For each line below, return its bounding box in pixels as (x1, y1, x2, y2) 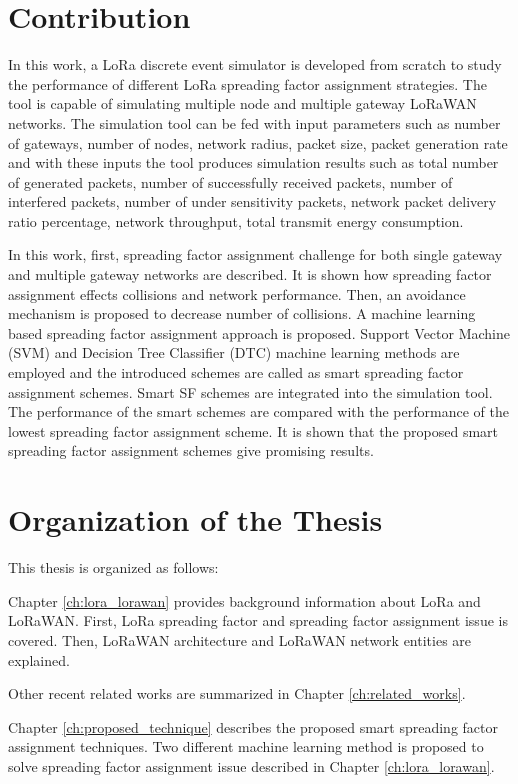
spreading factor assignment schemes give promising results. (8, 440, 374, 461)
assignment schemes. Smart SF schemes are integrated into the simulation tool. (8, 381, 493, 402)
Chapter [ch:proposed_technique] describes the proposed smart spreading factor (8, 716, 499, 737)
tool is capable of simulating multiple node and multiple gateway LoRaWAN (8, 93, 477, 114)
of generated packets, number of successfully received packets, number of (8, 171, 453, 192)
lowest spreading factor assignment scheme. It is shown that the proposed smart (8, 420, 499, 441)
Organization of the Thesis (8, 499, 383, 540)
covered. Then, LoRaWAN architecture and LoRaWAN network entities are (8, 629, 472, 650)
